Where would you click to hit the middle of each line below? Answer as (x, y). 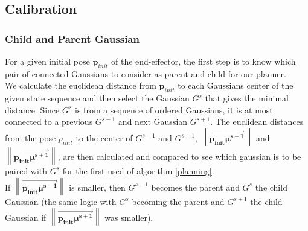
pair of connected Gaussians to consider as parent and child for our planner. (146, 73)
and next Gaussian (153, 122)
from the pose (30, 138)
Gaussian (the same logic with (61, 201)
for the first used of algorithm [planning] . (138, 170)
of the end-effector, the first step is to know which (204, 61)
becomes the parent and (195, 187)
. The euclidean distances (257, 122)
